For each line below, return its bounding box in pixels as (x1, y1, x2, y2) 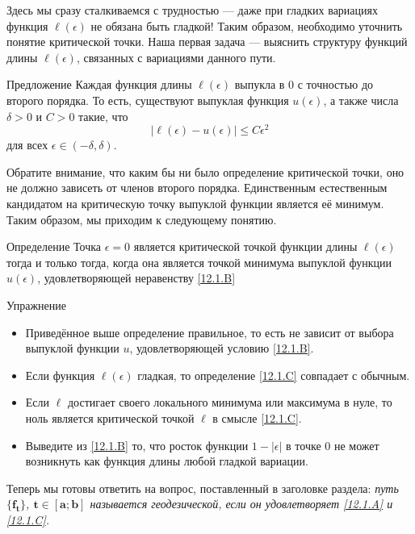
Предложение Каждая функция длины (6, 76, 192, 93)
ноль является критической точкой (25, 409, 195, 426)
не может (333, 436, 379, 453)
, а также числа (323, 91, 399, 108)
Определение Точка (6, 238, 102, 255)
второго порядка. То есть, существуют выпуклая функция (6, 91, 289, 108)
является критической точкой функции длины (133, 238, 358, 255)
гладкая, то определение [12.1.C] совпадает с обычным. (137, 366, 410, 383)
